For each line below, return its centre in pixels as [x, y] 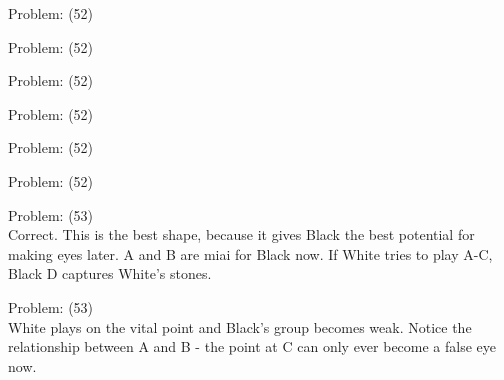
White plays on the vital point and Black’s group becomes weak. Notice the [240, 326]
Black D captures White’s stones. [110, 273]
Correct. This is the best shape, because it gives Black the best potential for [241, 234]
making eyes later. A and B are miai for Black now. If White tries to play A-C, [250, 253]
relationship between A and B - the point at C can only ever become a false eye [252, 346]
